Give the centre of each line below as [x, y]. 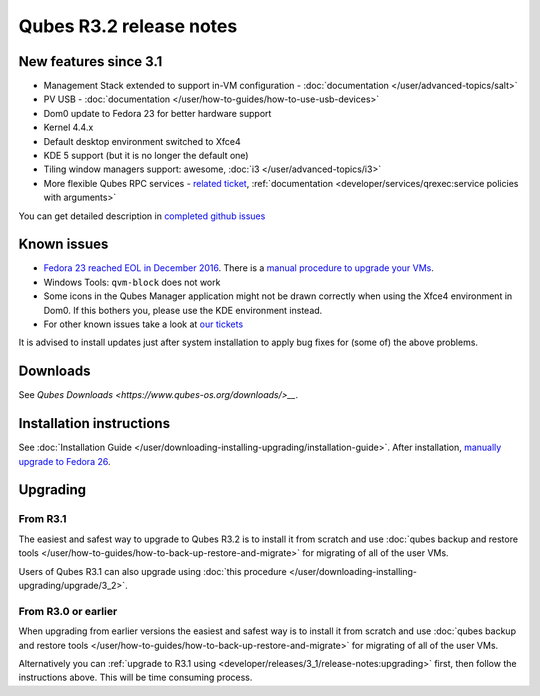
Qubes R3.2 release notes [128, 26]
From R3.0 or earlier [68, 611]
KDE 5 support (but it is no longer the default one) [146, 156]
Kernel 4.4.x [68, 127]
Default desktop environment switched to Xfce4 [142, 141]
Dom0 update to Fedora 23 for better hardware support [157, 113]
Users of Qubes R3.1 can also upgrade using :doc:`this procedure [152, 571]
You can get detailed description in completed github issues [142, 216]
